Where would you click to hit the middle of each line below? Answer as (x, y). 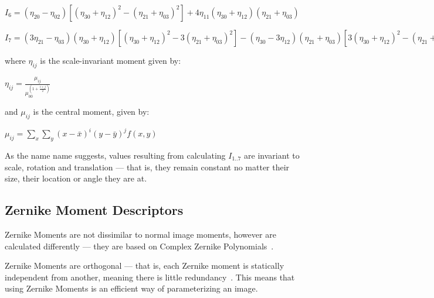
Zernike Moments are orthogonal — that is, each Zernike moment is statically (145, 266)
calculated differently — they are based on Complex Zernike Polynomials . (139, 246)
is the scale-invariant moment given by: (111, 60)
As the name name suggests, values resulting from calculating (115, 155)
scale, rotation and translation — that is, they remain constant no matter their (147, 167)
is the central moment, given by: (91, 111)
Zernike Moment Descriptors (94, 210)
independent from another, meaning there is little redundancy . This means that (150, 277)
